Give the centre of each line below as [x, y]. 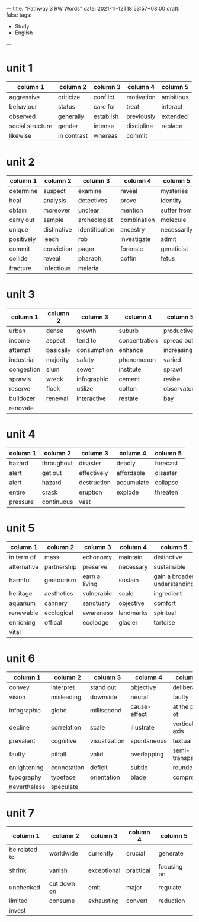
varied [172, 360]
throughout [57, 463]
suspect [55, 191]
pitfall [58, 754]
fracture [20, 268]
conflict [104, 97]
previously [141, 116]
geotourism [60, 580]
